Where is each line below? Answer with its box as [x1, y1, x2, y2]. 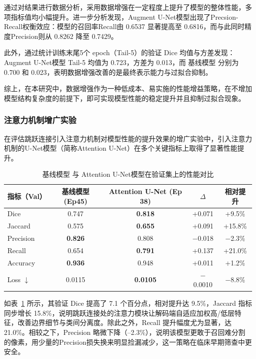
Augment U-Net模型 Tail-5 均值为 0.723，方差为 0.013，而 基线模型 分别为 [4, 57, 239, 67]
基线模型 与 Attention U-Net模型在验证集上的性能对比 [42, 169, 214, 179]
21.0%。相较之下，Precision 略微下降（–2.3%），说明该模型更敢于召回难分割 [4, 327, 246, 337]
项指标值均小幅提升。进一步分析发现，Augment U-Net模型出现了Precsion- [4, 11, 238, 22]
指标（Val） [7, 191, 47, 201]
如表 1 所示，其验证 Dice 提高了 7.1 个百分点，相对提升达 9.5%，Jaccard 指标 [4, 298, 252, 308]
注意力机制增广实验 [4, 114, 77, 126]
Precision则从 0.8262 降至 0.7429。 [10, 31, 118, 41]
